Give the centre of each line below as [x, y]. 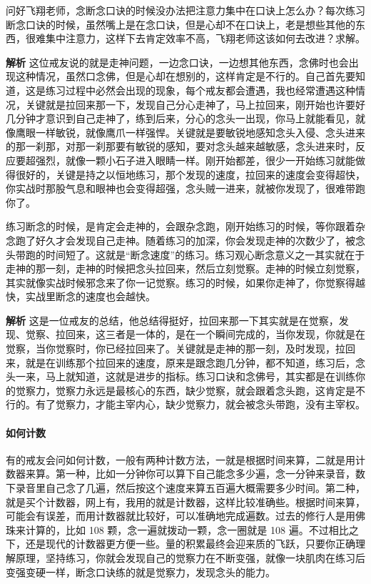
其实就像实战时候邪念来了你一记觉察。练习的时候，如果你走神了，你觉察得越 [185, 282]
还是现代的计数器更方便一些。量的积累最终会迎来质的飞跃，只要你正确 [190, 544]
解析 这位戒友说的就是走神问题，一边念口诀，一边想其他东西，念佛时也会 [177, 62]
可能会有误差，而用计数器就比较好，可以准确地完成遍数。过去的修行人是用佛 [185, 516]
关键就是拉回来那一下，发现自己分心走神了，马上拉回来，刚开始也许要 [190, 104]
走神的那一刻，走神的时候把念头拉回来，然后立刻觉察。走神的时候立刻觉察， [185, 268]
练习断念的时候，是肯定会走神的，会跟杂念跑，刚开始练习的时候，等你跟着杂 [185, 226]
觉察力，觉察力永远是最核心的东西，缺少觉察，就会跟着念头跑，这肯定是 [185, 390]
